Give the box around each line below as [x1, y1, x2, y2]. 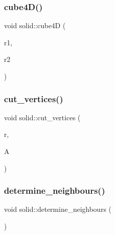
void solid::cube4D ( [4, 20, 66, 31]
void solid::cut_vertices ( [4, 112, 81, 122]
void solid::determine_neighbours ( [4, 204, 111, 214]
